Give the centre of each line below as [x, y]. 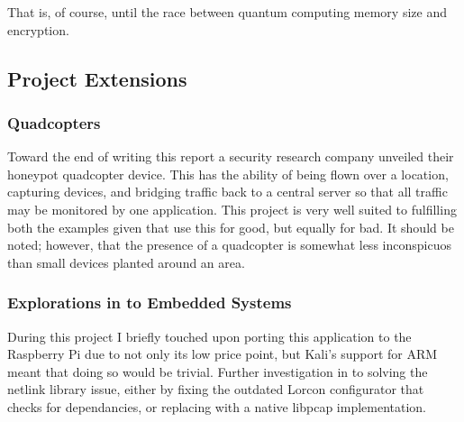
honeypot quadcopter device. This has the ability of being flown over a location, [228, 174]
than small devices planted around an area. [126, 262]
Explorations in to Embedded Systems [150, 303]
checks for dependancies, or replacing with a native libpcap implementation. [217, 406]
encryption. [38, 29]
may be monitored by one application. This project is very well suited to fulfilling [232, 209]
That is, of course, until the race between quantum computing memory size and [227, 12]
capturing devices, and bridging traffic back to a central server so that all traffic [227, 192]
